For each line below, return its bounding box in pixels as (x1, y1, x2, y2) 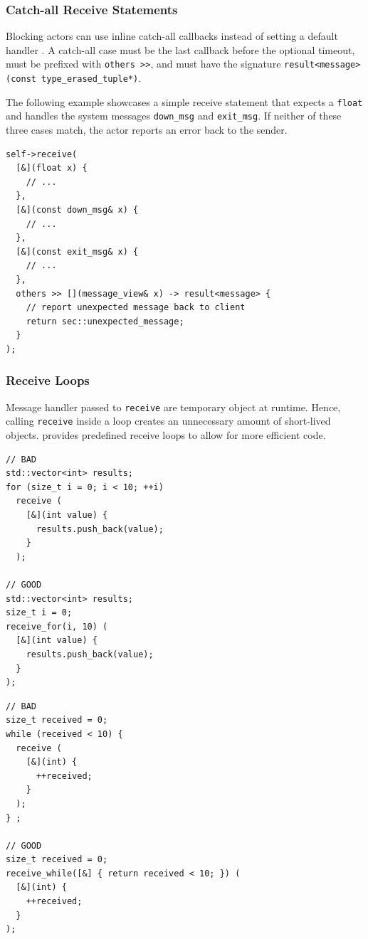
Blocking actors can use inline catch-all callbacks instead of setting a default (6, 28, 338, 43)
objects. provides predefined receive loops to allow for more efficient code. (6, 428, 326, 442)
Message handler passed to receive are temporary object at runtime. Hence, (6, 399, 341, 414)
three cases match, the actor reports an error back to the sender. (6, 122, 288, 137)
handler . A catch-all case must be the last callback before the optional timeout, (6, 42, 355, 57)
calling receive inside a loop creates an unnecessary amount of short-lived (6, 413, 331, 428)
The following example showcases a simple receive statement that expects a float (6, 94, 363, 109)
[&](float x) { (16, 163, 88, 174)
